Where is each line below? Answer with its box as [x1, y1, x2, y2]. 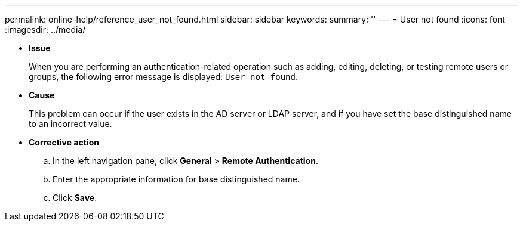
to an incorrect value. [29, 119, 112, 129]
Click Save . [53, 193, 97, 203]
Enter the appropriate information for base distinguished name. [53, 174, 300, 184]
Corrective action [29, 137, 99, 147]
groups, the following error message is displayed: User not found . [29, 72, 299, 82]
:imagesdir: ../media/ [5, 24, 86, 35]
